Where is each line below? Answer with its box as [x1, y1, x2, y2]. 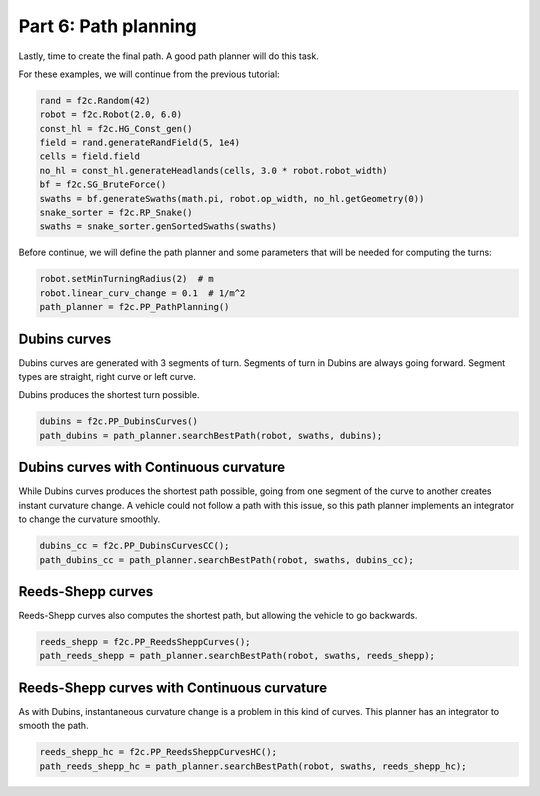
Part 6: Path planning [18, 15, 197, 37]
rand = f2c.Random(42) [39, 95, 151, 106]
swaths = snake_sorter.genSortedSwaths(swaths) [39, 221, 277, 232]
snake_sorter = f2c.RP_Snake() [39, 207, 194, 219]
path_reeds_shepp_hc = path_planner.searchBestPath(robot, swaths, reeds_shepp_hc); [39, 760, 467, 772]
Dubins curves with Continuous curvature [18, 459, 285, 476]
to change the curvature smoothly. [18, 513, 161, 525]
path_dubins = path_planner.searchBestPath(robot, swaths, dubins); [39, 430, 383, 441]
